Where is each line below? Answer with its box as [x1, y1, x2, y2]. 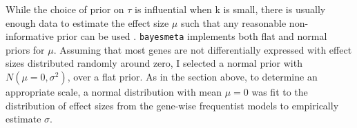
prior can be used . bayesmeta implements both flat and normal [57, 29, 327, 43]
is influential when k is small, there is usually [135, 2, 326, 16]
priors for [6, 42, 45, 56]
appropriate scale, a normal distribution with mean [6, 85, 222, 99]
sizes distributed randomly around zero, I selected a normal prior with [6, 56, 302, 70]
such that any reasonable [180, 15, 287, 30]
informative [6, 29, 54, 43]
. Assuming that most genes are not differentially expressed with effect [53, 42, 352, 56]
